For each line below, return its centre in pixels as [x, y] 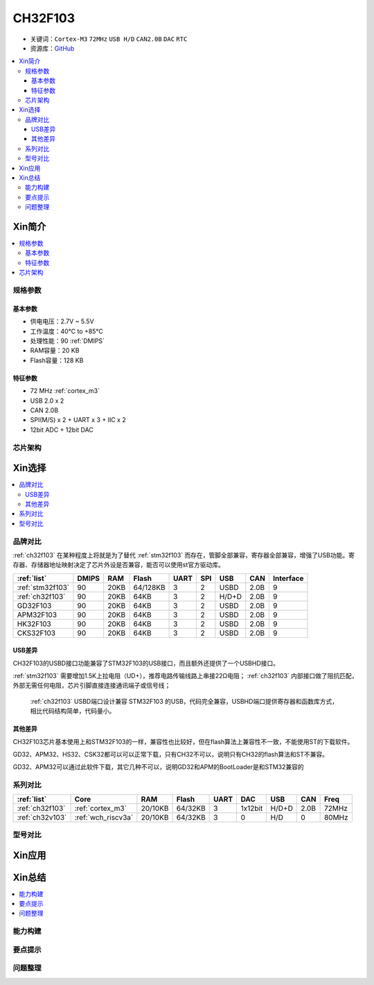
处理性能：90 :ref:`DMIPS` [68, 341]
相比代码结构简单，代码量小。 [73, 711]
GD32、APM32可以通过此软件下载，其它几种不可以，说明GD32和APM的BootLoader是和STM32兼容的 [158, 767]
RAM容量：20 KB [55, 351]
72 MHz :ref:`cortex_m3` [65, 391]
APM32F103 [37, 614]
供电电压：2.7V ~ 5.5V [62, 321]
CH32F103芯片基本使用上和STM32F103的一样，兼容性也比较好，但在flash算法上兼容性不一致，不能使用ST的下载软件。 [183, 741]
